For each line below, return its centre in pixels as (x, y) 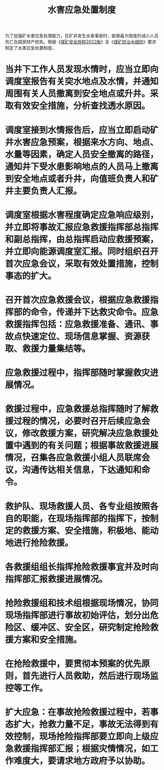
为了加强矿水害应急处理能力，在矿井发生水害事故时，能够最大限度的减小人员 (82, 36)
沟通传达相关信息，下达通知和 (82, 470)
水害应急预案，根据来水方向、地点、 (86, 142)
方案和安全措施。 (48, 640)
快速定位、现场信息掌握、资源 (82, 336)
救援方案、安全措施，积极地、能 (86, 531)
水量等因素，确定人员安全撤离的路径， (82, 154)
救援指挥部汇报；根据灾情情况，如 (82, 749)
